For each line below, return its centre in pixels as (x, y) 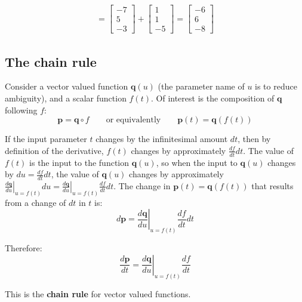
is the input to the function (79, 162)
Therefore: (24, 248)
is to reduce (276, 86)
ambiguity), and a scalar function (66, 98)
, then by (254, 139)
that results (272, 185)
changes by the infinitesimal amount (162, 139)
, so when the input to (197, 162)
